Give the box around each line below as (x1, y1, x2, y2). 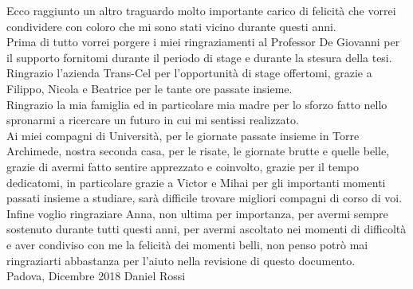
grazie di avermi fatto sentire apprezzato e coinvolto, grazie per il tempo (6, 158, 360, 174)
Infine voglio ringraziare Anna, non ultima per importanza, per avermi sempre (6, 205, 388, 221)
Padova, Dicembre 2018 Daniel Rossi (6, 268, 186, 284)
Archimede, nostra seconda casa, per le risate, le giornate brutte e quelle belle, (6, 143, 390, 159)
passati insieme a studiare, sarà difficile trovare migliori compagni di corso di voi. (6, 189, 403, 206)
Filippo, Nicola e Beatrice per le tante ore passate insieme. (6, 80, 293, 96)
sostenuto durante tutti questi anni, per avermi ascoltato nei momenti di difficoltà (6, 221, 407, 237)
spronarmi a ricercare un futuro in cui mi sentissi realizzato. (6, 111, 299, 128)
